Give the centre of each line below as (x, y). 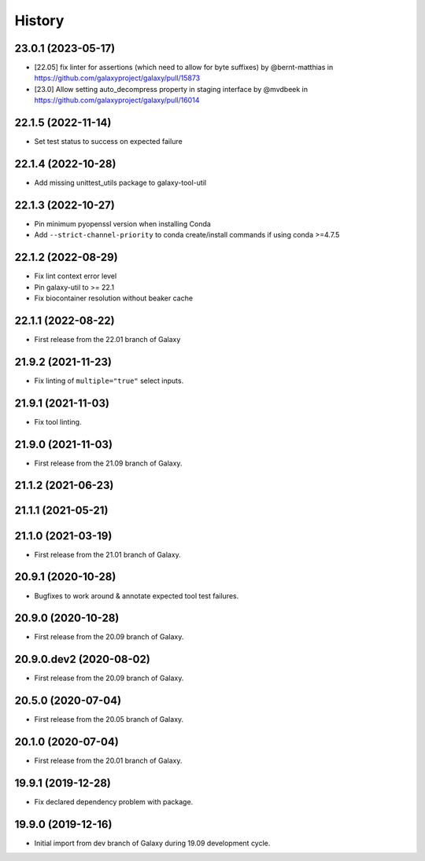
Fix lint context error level (76, 276)
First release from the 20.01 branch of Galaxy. (108, 761)
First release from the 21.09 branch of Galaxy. (108, 463)
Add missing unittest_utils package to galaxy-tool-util (120, 183)
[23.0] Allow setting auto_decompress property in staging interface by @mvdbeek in (171, 89)
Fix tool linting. (58, 421)
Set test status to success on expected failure (108, 142)
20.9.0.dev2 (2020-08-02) (83, 659)
